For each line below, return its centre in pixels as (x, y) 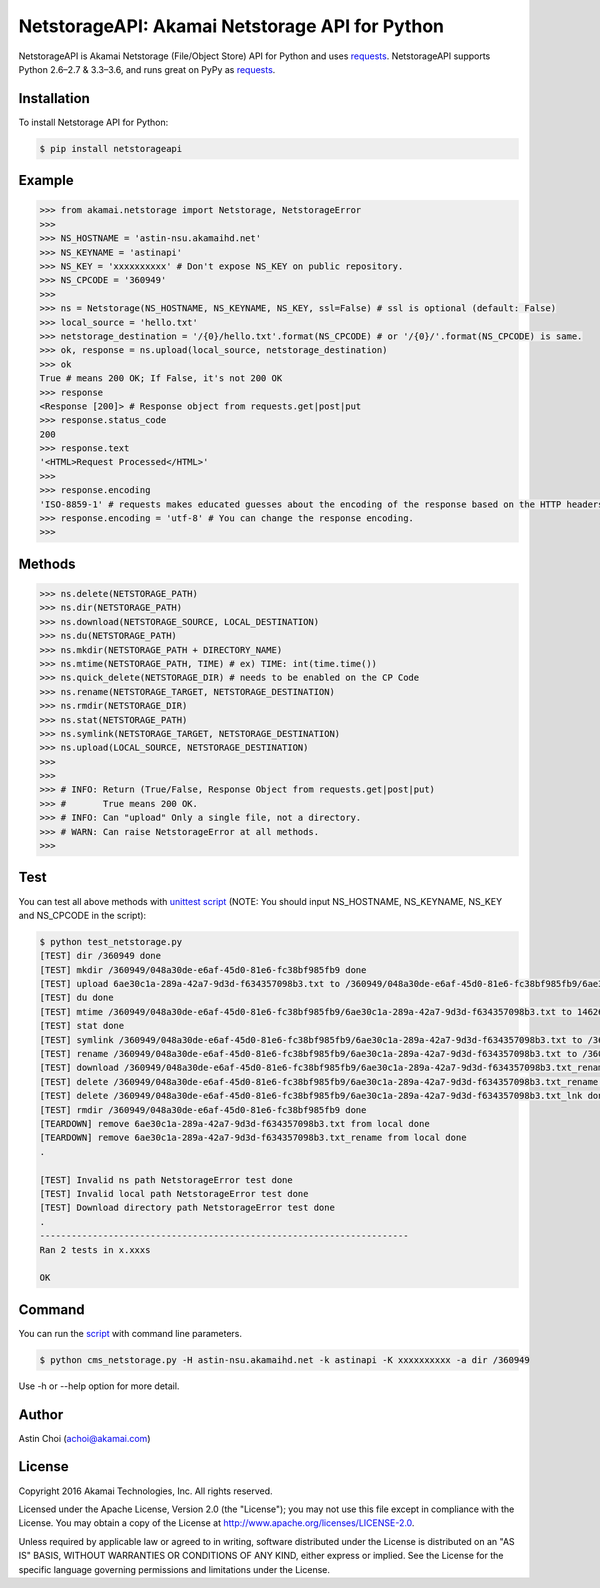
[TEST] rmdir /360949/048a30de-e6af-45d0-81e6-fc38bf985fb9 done (203, 1109)
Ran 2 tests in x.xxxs (95, 1249)
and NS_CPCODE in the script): (82, 915)
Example (46, 180)
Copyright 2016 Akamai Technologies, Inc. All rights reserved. (146, 1491)
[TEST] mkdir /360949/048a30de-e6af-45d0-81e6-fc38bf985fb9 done (203, 969)
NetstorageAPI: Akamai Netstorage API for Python (231, 26)
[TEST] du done (76, 998)
